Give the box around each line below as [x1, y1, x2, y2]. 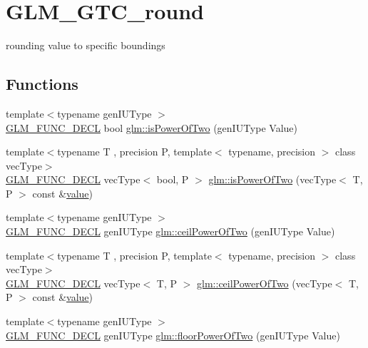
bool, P [156, 172, 189, 187]
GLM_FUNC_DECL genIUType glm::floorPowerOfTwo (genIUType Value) [6, 327, 340, 342]
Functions [6, 73, 78, 95]
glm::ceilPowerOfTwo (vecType [197, 275, 332, 290]
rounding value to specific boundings [6, 38, 165, 53]
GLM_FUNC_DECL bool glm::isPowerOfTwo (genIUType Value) [6, 120, 297, 135]
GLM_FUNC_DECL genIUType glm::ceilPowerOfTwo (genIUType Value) [6, 224, 335, 239]
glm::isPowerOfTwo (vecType [208, 172, 337, 187]
